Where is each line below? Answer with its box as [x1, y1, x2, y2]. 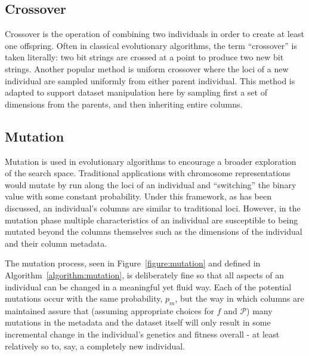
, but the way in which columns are [175, 292, 304, 305]
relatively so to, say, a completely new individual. [5, 339, 185, 352]
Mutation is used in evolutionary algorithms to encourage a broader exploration [5, 155, 296, 167]
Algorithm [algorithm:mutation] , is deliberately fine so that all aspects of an [5, 268, 284, 281]
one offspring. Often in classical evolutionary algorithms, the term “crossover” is [5, 39, 297, 51]
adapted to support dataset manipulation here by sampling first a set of [5, 86, 267, 99]
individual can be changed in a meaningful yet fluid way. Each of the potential [5, 280, 292, 293]
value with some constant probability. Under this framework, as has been [5, 190, 271, 202]
